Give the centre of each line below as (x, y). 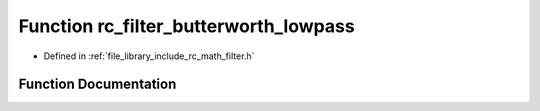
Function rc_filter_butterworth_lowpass (186, 26)
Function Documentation (97, 84)
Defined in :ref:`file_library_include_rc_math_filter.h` (149, 56)
